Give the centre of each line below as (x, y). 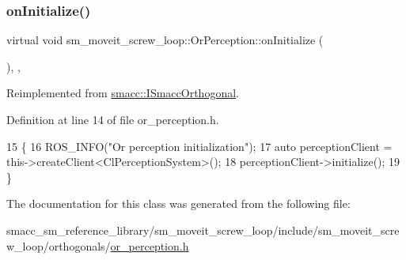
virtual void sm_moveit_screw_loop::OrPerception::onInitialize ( (165, 40)
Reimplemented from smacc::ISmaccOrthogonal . (123, 93)
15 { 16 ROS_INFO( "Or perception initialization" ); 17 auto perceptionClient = (199, 146)
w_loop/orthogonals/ (59, 245)
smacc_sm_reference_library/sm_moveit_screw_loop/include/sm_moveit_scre (203, 230)
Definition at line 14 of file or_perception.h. (113, 119)
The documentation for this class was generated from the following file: (178, 203)
